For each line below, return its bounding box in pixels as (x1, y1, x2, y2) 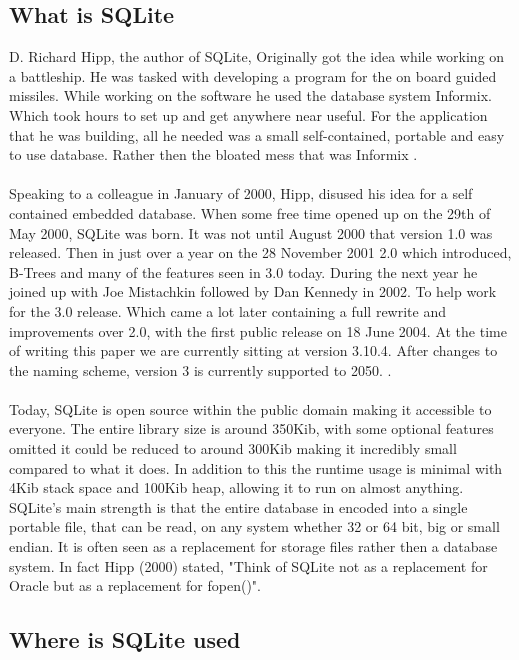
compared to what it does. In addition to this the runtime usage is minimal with (9, 457, 503, 478)
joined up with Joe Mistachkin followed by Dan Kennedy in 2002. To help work (9, 281, 497, 302)
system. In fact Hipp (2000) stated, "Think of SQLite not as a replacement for (9, 555, 488, 576)
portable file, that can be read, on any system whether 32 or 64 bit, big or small (9, 516, 500, 537)
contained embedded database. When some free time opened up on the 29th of (9, 202, 491, 223)
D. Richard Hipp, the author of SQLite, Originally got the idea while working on (9, 46, 505, 67)
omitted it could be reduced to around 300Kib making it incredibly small (9, 438, 457, 459)
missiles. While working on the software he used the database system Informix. (9, 85, 492, 106)
